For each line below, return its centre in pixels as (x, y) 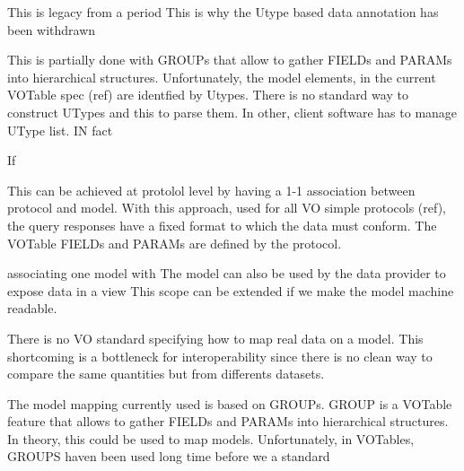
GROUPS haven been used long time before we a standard (169, 456)
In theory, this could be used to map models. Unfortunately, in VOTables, (211, 438)
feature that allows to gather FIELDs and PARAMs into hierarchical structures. (228, 421)
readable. (32, 308)
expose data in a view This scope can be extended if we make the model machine (231, 290)
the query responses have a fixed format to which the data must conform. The (222, 225)
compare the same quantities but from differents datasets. (166, 374)
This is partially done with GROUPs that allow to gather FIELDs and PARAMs (230, 60)
